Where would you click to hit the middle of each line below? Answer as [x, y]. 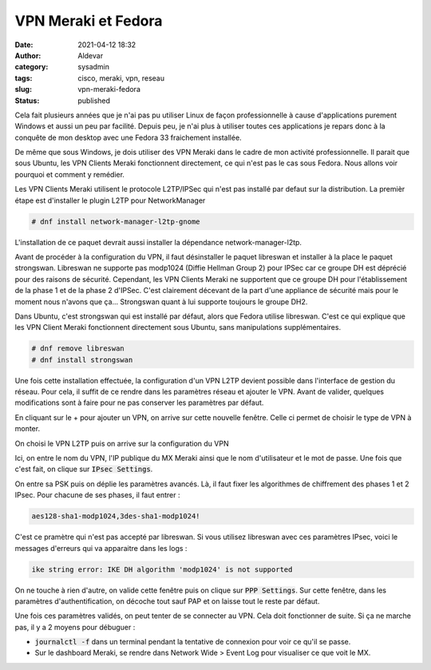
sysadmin [94, 67]
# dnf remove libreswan [78, 349]
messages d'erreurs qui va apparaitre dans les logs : [101, 548]
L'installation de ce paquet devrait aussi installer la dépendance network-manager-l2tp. [158, 242]
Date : [24, 45]
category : [32, 67]
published [94, 101]
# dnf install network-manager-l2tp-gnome [116, 221]
